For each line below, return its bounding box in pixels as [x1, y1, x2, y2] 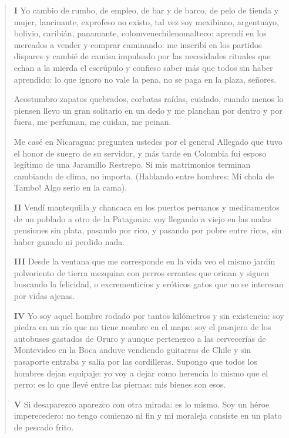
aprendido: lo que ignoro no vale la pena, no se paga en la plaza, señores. [14, 73, 277, 85]
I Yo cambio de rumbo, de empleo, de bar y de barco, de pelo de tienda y [14, 4, 279, 16]
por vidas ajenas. [14, 290, 75, 302]
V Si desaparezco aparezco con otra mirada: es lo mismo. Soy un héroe [14, 398, 270, 410]
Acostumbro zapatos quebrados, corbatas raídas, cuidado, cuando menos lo [14, 93, 284, 105]
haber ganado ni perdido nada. [14, 235, 125, 247]
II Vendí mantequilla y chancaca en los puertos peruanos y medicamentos [14, 201, 280, 213]
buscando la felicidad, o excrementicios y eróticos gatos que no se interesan [14, 278, 284, 290]
